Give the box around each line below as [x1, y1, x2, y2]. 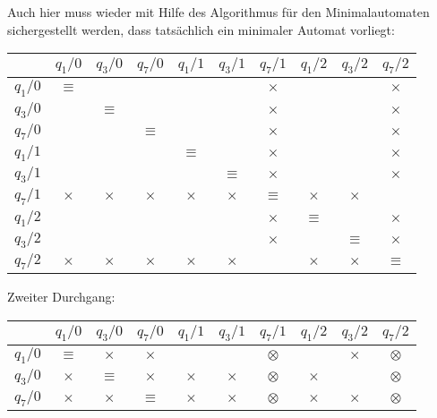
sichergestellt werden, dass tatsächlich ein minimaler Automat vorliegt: [7, 20, 395, 38]
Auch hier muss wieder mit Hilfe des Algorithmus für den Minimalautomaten [7, 3, 430, 21]
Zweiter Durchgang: [7, 287, 116, 306]
